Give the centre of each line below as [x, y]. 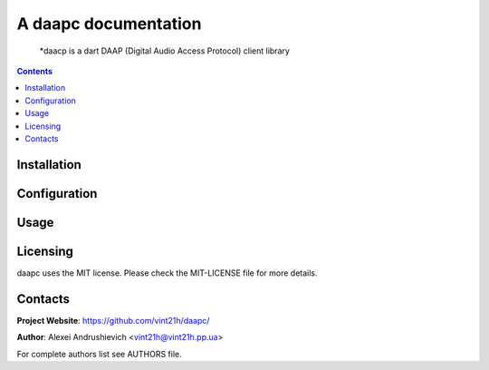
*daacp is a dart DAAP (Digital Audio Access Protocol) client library [164, 51]
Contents [35, 71]
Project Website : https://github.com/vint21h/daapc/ [113, 320]
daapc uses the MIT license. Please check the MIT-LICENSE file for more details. [167, 273]
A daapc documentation [109, 24]
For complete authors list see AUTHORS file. [100, 354]
